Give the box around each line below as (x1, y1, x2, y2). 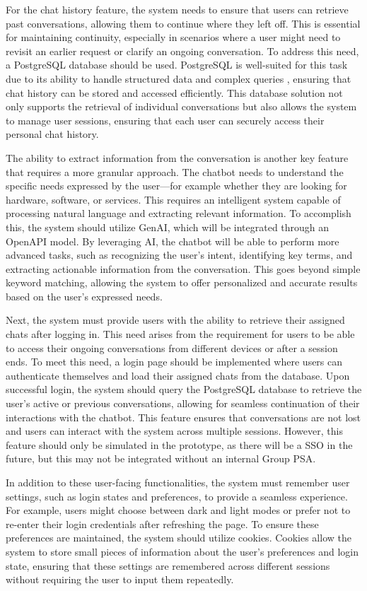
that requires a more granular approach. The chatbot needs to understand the (6, 164, 344, 179)
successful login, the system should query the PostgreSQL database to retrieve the (6, 382, 362, 397)
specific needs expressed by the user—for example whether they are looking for (6, 178, 347, 193)
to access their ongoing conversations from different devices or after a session (6, 340, 338, 355)
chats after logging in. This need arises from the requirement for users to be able (6, 327, 355, 341)
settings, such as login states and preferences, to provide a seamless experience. (6, 488, 348, 503)
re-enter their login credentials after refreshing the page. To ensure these (6, 516, 319, 531)
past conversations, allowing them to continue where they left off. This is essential (6, 16, 361, 30)
